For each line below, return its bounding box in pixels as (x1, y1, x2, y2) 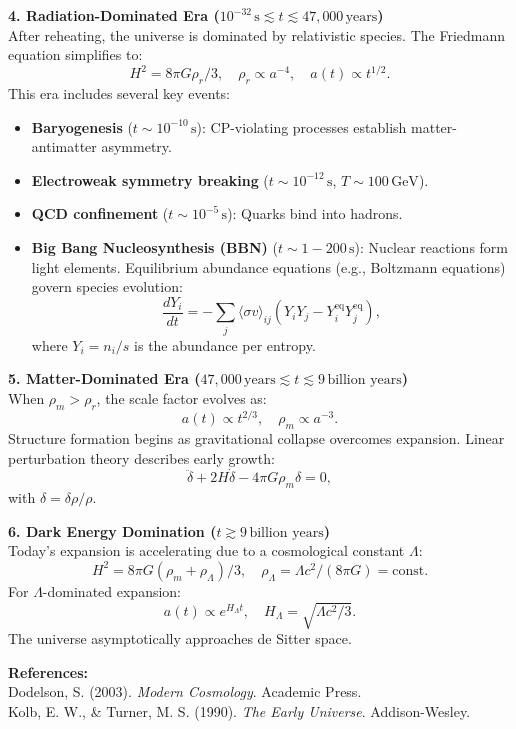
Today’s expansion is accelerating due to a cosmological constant (8, 540, 405, 561)
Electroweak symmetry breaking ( (31, 169, 269, 190)
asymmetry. (101, 136, 172, 157)
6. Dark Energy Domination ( (8, 520, 217, 541)
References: (8, 661, 89, 682)
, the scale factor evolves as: (96, 387, 267, 408)
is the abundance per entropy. (134, 334, 316, 355)
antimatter (31, 136, 97, 157)
